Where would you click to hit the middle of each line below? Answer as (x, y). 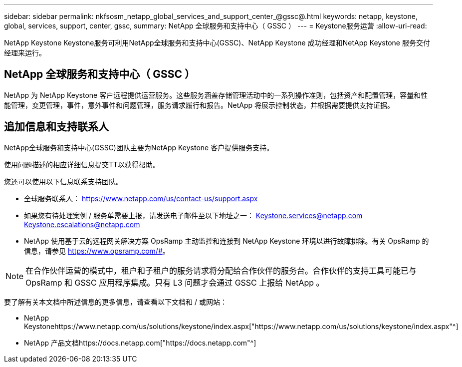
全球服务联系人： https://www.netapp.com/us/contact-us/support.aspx (141, 198)
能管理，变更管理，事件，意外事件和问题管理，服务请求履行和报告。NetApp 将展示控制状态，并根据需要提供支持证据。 (199, 105)
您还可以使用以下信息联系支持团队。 (63, 181)
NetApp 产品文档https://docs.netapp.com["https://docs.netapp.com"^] (140, 343)
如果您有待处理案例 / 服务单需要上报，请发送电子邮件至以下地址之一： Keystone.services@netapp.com (193, 215)
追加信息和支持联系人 (56, 127)
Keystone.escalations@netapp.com (82, 224)
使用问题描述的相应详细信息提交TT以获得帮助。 (82, 164)
